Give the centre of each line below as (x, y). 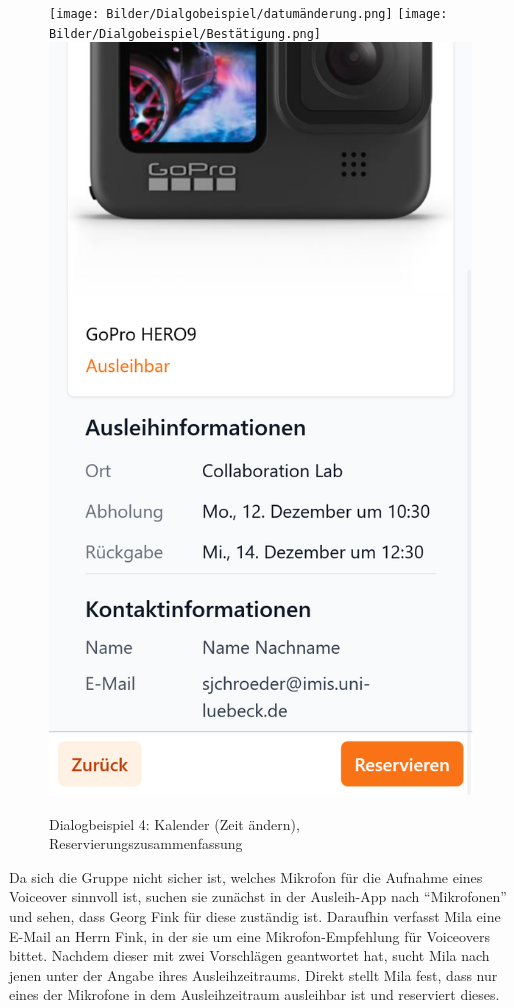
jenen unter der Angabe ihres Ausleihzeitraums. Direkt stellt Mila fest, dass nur (253, 974)
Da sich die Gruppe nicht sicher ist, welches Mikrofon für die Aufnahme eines (246, 876)
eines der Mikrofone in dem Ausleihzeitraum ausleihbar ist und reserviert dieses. (254, 994)
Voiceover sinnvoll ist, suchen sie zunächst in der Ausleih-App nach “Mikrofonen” (258, 896)
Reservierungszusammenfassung (146, 843)
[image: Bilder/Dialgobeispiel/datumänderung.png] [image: (248, 14)
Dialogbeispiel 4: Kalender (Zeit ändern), (174, 823)
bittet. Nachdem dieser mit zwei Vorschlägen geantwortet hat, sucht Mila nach (249, 955)
